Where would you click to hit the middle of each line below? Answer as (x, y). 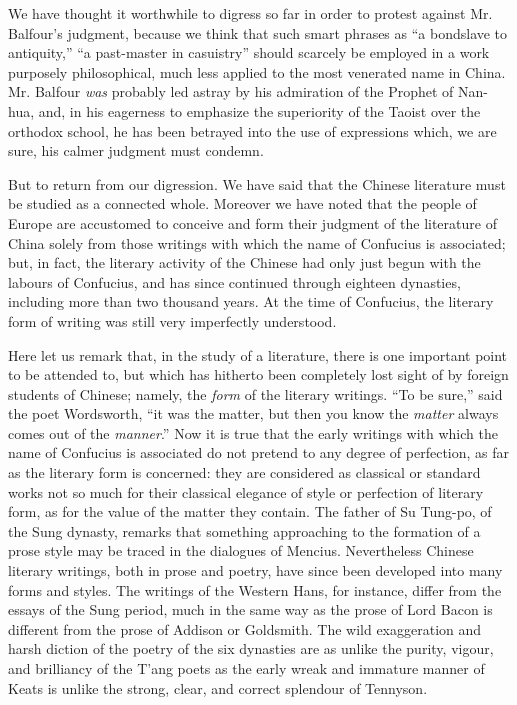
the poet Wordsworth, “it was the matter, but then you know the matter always (253, 413)
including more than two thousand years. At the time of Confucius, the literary (251, 301)
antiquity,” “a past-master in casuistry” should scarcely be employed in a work (249, 52)
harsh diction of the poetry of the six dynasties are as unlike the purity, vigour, (251, 648)
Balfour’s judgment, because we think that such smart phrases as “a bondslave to (258, 32)
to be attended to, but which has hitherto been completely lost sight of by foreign (258, 374)
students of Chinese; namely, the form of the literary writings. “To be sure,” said (255, 393)
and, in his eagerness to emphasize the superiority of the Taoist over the (259, 110)
